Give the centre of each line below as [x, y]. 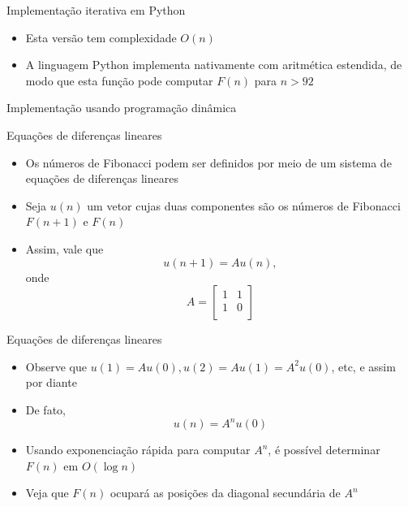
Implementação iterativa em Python [96, 10]
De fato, [45, 409]
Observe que [56, 366]
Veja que [47, 493]
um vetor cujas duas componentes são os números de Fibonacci [244, 205]
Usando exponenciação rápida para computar [138, 449]
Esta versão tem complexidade [101, 37]
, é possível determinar [324, 449]
